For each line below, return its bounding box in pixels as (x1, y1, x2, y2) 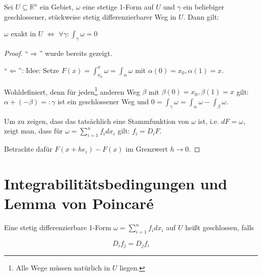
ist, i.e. (198, 115, 219, 126)
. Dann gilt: (183, 11, 219, 22)
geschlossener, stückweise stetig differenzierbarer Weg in (4, 11, 176, 22)
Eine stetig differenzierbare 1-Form (4, 222, 111, 233)
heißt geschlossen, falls (185, 222, 254, 233)
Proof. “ (4, 47, 29, 58)
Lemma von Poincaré (4, 193, 154, 214)
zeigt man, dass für (4, 125, 63, 136)
